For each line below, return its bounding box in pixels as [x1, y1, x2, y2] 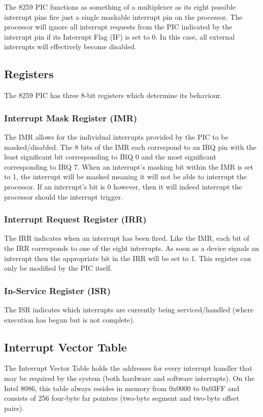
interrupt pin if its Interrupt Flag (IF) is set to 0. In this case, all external [4, 31, 235, 42]
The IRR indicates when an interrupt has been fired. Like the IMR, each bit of [4, 233, 249, 243]
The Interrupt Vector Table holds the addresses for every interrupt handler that [4, 363, 253, 373]
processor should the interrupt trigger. [4, 191, 123, 202]
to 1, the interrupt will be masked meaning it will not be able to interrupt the [4, 171, 247, 182]
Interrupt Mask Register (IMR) [4, 111, 138, 124]
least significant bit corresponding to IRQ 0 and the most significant [4, 151, 216, 162]
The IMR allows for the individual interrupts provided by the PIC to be [4, 131, 228, 142]
